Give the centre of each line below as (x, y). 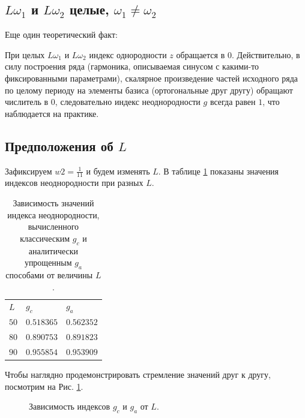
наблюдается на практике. (52, 113)
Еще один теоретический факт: (61, 34)
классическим (45, 238)
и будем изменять (118, 171)
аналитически (53, 250)
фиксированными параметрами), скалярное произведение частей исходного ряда (151, 78)
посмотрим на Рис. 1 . (44, 386)
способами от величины (49, 274)
